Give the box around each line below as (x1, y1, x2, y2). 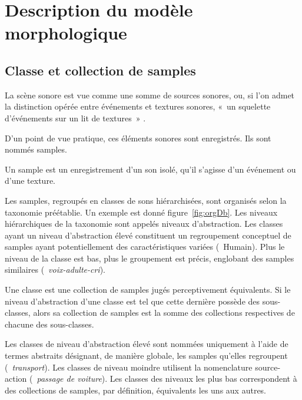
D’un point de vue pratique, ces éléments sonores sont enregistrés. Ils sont (5, 131, 271, 144)
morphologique (5, 21, 127, 45)
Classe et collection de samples (5, 61, 196, 79)
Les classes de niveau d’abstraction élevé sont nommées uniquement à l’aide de (5, 338, 288, 350)
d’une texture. (5, 174, 56, 187)
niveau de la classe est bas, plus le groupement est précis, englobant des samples (5, 252, 294, 264)
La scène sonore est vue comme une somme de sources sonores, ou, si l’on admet (5, 88, 295, 101)
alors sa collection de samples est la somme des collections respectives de (33, 306, 295, 319)
